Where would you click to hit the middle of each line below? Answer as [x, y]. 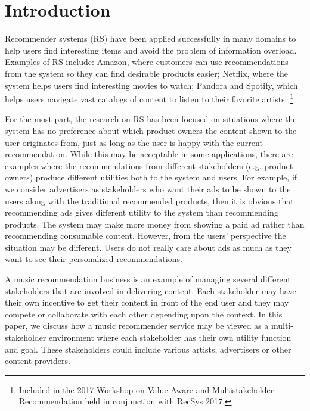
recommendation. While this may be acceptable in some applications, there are [149, 154]
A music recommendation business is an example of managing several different [148, 279]
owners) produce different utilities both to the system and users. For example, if [151, 177]
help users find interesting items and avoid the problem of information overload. [151, 50]
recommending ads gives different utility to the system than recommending [142, 212]
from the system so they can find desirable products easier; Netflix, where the [147, 73]
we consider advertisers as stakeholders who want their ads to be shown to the [148, 189]
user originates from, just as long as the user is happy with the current [134, 142]
